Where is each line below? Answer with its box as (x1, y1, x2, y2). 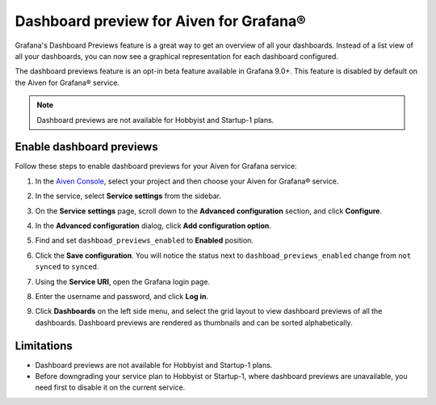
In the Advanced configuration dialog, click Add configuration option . (35, 221, 272, 230)
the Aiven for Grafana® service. (15, 78, 120, 87)
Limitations (15, 339, 73, 352)
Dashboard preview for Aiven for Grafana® (15, 12, 306, 30)
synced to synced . (35, 262, 99, 272)
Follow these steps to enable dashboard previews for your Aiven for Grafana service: (15, 162, 298, 171)
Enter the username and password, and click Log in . (35, 291, 209, 301)
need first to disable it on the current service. (35, 382, 186, 392)
